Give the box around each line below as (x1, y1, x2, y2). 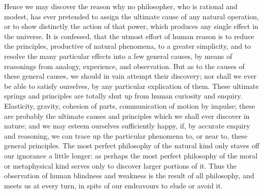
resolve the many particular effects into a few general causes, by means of (4, 50, 233, 61)
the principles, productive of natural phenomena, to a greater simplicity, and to (4, 41, 251, 51)
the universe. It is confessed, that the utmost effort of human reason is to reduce (4, 30, 254, 41)
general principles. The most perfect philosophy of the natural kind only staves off (4, 140, 259, 151)
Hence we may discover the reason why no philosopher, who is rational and (4, 1, 238, 11)
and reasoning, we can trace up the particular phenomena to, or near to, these (4, 130, 248, 141)
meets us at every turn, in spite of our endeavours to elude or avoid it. (4, 180, 223, 190)
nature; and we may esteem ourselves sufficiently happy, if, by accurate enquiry (4, 120, 250, 131)
